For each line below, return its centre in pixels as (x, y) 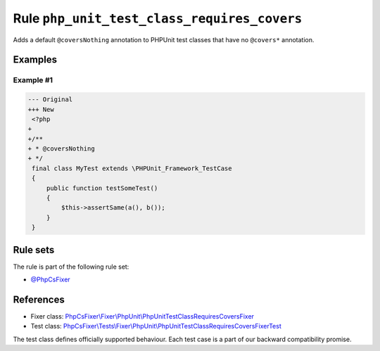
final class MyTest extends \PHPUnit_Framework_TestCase (132, 168)
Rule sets (34, 250)
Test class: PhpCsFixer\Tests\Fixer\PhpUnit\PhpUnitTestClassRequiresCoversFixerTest (156, 326)
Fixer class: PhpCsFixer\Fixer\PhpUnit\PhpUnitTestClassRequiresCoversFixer (142, 316)
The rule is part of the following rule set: (71, 267)
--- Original (50, 100)
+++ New (41, 109)
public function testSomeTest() (102, 188)
